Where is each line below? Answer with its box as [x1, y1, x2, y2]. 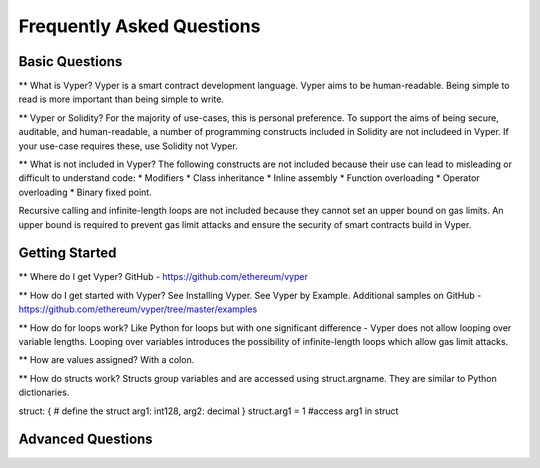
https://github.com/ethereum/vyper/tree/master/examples [18, 303, 258, 315]
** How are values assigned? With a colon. [18, 354, 195, 366]
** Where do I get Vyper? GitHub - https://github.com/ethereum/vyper [18, 271, 309, 283]
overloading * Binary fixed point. [18, 186, 152, 198]
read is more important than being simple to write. [18, 93, 225, 105]
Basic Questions [18, 53, 123, 70]
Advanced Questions [18, 431, 154, 448]
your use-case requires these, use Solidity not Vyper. [18, 140, 239, 152]
